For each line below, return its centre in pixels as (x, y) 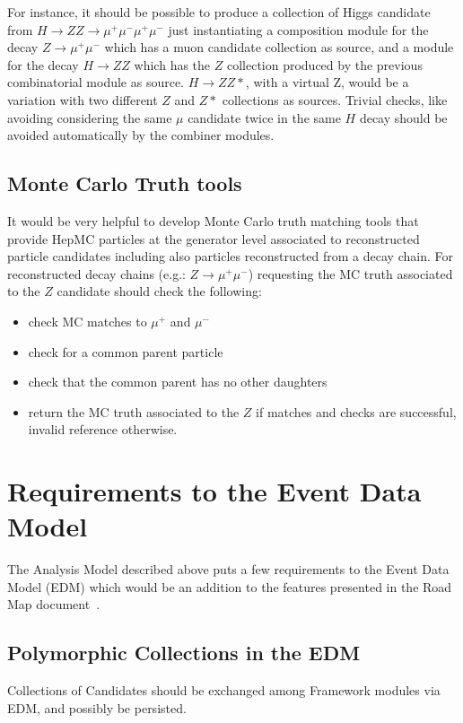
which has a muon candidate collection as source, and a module (279, 47)
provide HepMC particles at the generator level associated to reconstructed (214, 238)
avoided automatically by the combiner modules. (141, 135)
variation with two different (83, 99)
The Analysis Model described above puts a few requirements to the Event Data (228, 569)
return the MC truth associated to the (134, 411)
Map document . (54, 604)
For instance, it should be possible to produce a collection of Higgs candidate (219, 12)
